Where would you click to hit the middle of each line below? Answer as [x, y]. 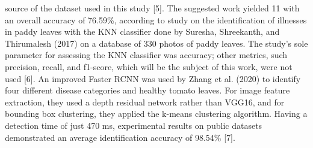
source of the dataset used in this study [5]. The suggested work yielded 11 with [152, 8]
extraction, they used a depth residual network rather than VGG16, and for [145, 102]
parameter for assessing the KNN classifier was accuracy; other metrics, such [146, 55]
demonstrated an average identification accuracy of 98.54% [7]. [120, 137]
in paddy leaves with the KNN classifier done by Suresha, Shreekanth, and [142, 31]
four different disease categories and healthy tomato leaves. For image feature [147, 90]
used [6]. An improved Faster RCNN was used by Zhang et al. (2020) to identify [153, 78]
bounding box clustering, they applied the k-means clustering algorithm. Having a [156, 114]
